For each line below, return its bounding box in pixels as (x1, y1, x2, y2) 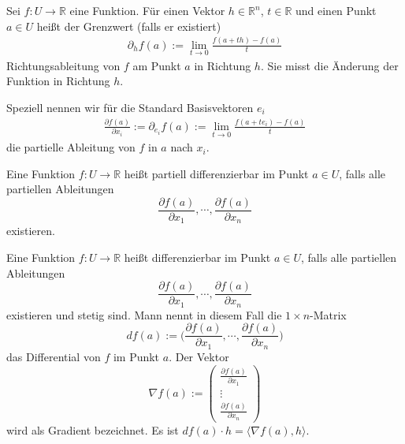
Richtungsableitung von (6, 57, 121, 73)
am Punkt (132, 57, 181, 73)
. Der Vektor (169, 348, 229, 364)
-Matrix (310, 306, 347, 323)
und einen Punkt (295, 2, 377, 18)
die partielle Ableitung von (6, 139, 136, 155)
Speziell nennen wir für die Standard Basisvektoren (6, 99, 254, 115)
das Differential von (6, 348, 101, 364)
